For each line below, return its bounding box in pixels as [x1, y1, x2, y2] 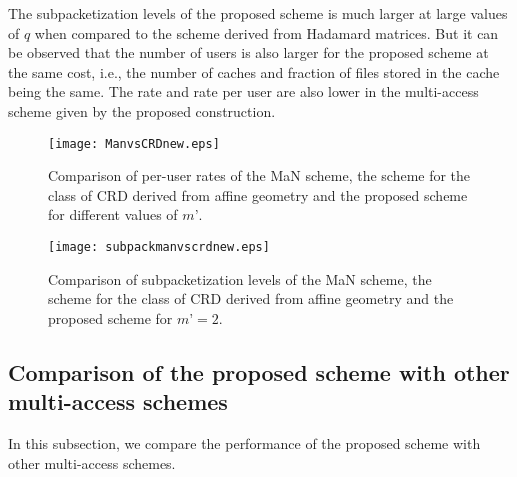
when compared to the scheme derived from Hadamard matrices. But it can [34, 22, 499, 43]
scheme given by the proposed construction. [8, 100, 276, 121]
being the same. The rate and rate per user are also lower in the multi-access [8, 81, 479, 102]
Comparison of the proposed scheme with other [8, 356, 510, 387]
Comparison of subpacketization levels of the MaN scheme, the [48, 268, 432, 289]
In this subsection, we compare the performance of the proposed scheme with [8, 433, 481, 454]
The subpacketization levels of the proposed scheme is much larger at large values [8, 3, 508, 23]
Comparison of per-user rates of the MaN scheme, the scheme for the [48, 165, 471, 186]
